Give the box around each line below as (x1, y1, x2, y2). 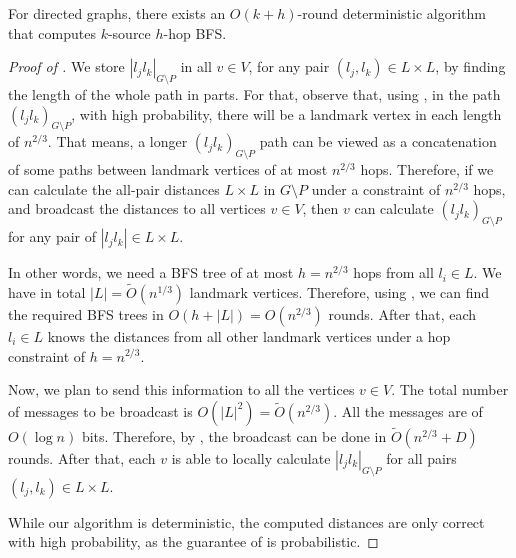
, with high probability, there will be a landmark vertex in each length (71, 103, 502, 124)
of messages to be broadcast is (8, 400, 193, 421)
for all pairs (386, 447, 457, 468)
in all (180, 56, 212, 77)
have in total (8, 281, 86, 302)
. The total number (391, 379, 509, 400)
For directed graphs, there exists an (8, 3, 226, 23)
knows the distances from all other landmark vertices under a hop (47, 325, 451, 346)
